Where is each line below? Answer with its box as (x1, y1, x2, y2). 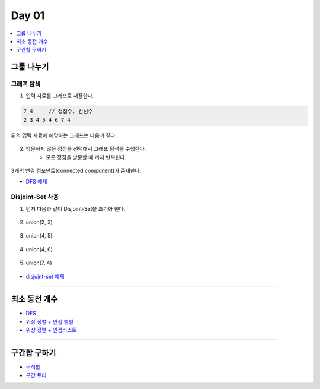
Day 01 (11, 9, 45, 22)
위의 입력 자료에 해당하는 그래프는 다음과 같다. (11, 131, 117, 139)
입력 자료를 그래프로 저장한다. (25, 92, 94, 99)
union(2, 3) (25, 219, 53, 226)
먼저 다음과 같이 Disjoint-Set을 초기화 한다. (25, 205, 126, 212)
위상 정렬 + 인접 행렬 (25, 318, 74, 325)
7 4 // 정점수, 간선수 (23, 108, 93, 115)
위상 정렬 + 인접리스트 (25, 327, 77, 334)
